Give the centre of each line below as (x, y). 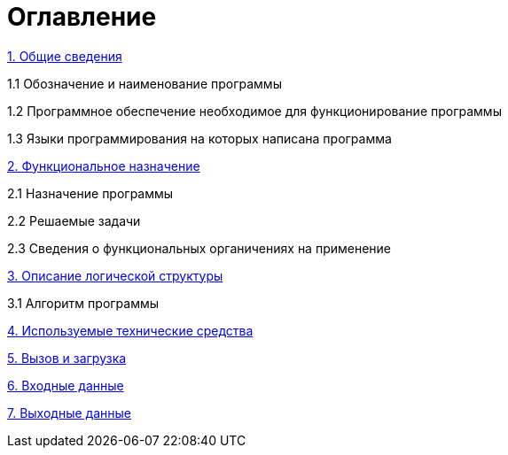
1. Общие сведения (65, 56)
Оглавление (82, 17)
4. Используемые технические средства (130, 330)
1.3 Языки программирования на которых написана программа (199, 138)
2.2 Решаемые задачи (74, 220)
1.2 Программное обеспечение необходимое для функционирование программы (254, 111)
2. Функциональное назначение (104, 166)
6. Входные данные (66, 385)
